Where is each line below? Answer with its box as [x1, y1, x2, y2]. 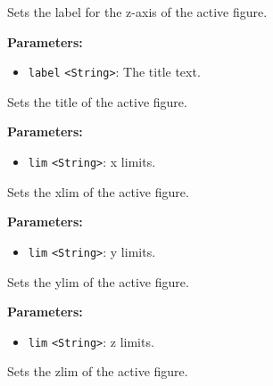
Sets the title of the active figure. [7, 92, 187, 111]
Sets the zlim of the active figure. [7, 362, 188, 381]
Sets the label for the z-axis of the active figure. [7, 3, 268, 21]
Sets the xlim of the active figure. [7, 182, 189, 201]
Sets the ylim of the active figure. [7, 272, 189, 291]
